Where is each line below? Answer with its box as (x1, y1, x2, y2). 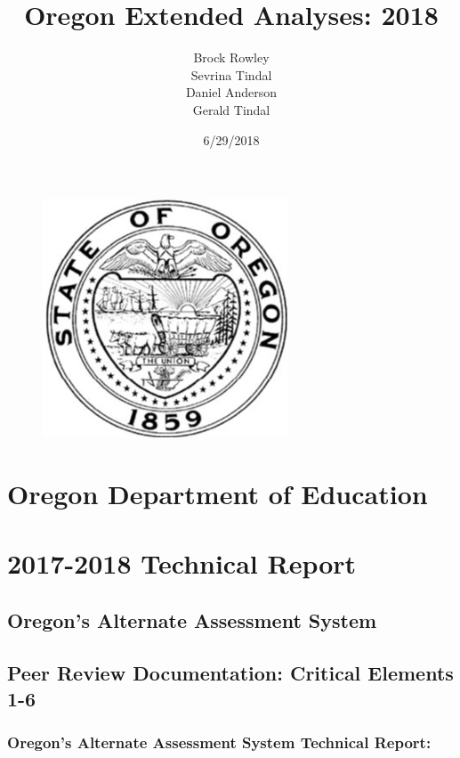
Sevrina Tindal (190, 65, 272, 84)
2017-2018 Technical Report (7, 545, 357, 582)
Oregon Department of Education (7, 475, 428, 511)
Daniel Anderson (185, 83, 278, 102)
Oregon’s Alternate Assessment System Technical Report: (7, 731, 432, 754)
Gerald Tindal (192, 100, 270, 118)
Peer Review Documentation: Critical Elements (7, 658, 454, 686)
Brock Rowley (193, 48, 270, 67)
